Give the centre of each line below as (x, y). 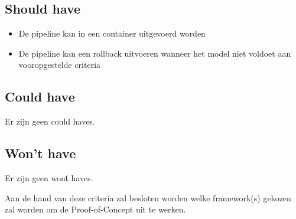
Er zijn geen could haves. (50, 121)
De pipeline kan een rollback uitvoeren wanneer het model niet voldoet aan (155, 53)
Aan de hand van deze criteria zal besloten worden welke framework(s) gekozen (148, 197)
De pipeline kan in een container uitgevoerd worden (112, 33)
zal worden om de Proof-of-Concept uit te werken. (95, 209)
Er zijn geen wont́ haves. (49, 177)
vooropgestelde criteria (60, 65)
